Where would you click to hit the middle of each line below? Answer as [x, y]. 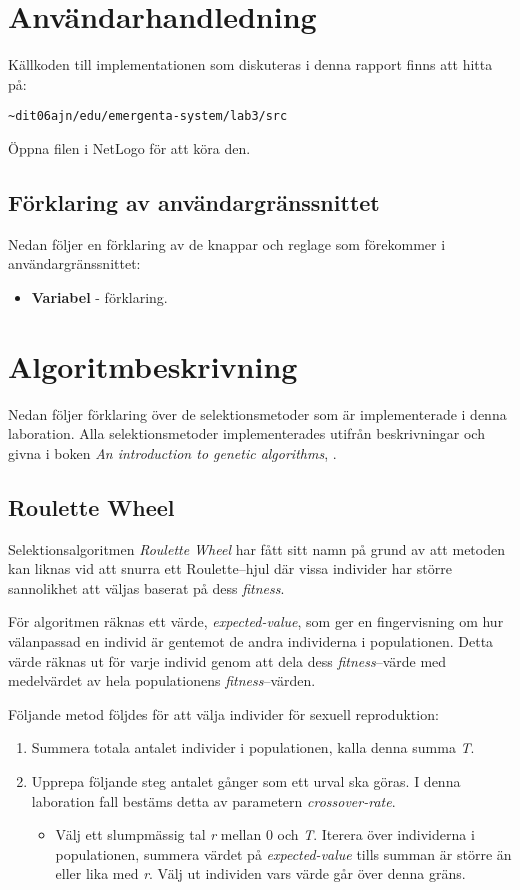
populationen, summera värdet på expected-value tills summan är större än [283, 853]
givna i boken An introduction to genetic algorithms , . [172, 452]
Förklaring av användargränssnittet [194, 201]
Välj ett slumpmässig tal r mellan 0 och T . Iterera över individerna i [265, 834]
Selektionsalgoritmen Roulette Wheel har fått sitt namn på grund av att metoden [256, 548]
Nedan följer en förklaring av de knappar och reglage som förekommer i [227, 243]
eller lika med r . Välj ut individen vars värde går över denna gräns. [260, 873]
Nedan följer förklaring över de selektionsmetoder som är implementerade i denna [257, 413]
